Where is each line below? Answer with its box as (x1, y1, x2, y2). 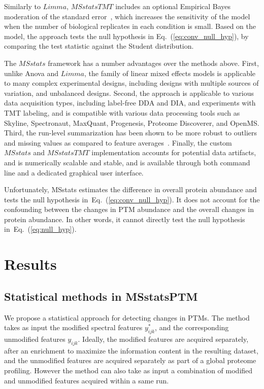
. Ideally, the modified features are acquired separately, (78, 334, 249, 344)
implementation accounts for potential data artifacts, (91, 147, 256, 158)
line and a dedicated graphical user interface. (4, 167, 144, 178)
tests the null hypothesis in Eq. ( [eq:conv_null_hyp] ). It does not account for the (4, 194, 260, 204)
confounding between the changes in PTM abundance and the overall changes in (4, 204, 254, 215)
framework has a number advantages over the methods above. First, (48, 57, 259, 68)
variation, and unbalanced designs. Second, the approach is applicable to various (4, 87, 254, 98)
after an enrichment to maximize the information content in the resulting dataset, (4, 345, 258, 356)
